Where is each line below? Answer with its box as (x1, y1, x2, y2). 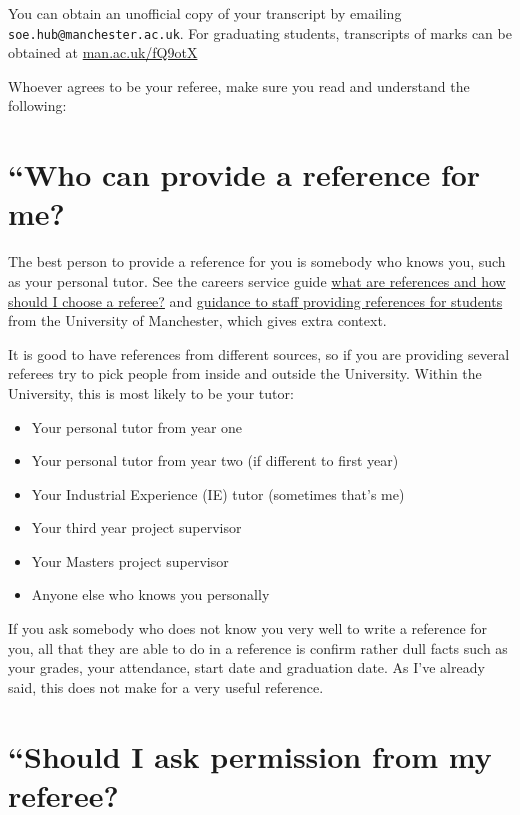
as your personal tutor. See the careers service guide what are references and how (8, 270, 506, 291)
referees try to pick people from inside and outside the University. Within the (8, 363, 482, 384)
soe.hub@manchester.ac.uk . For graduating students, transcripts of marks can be (8, 22, 512, 43)
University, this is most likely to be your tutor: (8, 382, 294, 403)
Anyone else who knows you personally (31, 584, 270, 605)
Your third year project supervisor (31, 517, 242, 538)
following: (8, 95, 67, 116)
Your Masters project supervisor (31, 550, 229, 571)
